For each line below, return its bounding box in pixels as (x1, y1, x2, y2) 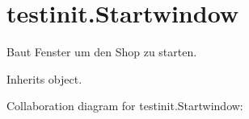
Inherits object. (6, 70, 82, 87)
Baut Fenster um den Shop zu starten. (6, 43, 197, 60)
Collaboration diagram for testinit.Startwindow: (6, 97, 243, 114)
